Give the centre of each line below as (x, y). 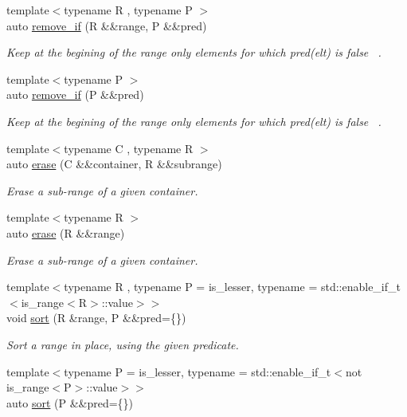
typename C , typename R (129, 148)
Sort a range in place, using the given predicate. (123, 344)
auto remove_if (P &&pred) (75, 94)
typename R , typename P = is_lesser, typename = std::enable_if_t (232, 287)
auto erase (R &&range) (66, 232)
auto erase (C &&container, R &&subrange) (114, 164)
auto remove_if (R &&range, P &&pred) (107, 25)
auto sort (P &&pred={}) (70, 402)
